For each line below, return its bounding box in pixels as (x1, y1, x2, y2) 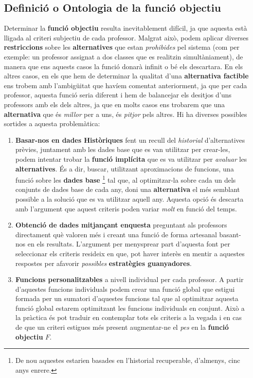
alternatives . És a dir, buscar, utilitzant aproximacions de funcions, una (15, 163, 234, 173)
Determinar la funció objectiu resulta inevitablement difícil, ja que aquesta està (4, 23, 247, 33)
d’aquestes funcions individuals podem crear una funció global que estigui (15, 283, 235, 294)
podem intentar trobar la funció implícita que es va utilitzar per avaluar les (15, 153, 247, 164)
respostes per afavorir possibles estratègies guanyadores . (15, 258, 192, 268)
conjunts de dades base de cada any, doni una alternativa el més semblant (15, 184, 240, 194)
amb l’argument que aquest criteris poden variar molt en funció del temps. (15, 203, 237, 213)
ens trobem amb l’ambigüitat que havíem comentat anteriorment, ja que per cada (4, 80, 247, 90)
